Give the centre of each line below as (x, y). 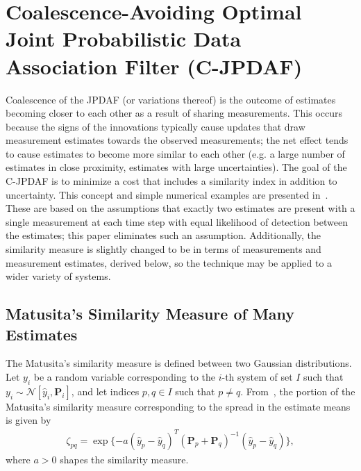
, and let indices (105, 391)
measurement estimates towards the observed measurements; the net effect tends (177, 140)
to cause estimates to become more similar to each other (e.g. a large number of (175, 153)
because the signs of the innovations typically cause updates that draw (156, 126)
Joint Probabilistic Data (124, 39)
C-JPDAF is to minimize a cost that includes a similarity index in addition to (171, 181)
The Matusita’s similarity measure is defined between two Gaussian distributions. (179, 363)
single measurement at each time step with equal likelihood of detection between (177, 221)
